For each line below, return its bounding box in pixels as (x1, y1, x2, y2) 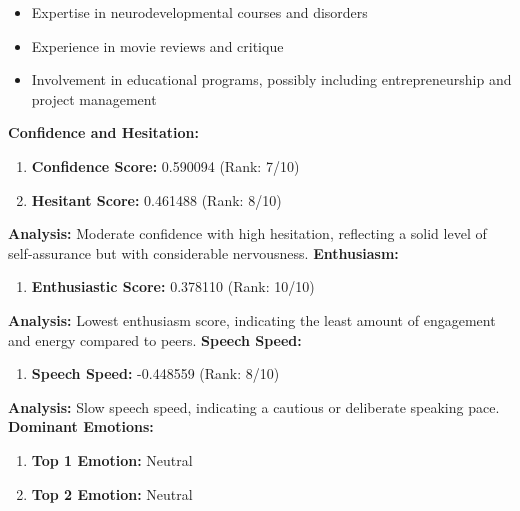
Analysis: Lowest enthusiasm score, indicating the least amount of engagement (8, 309, 496, 330)
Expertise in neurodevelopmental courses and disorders (31, 2, 368, 22)
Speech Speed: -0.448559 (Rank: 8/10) (31, 363, 280, 384)
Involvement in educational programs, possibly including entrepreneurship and (31, 69, 512, 90)
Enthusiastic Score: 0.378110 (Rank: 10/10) (31, 276, 315, 297)
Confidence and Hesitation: (8, 122, 199, 143)
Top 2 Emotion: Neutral (31, 483, 193, 504)
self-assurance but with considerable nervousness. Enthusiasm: (8, 242, 399, 263)
